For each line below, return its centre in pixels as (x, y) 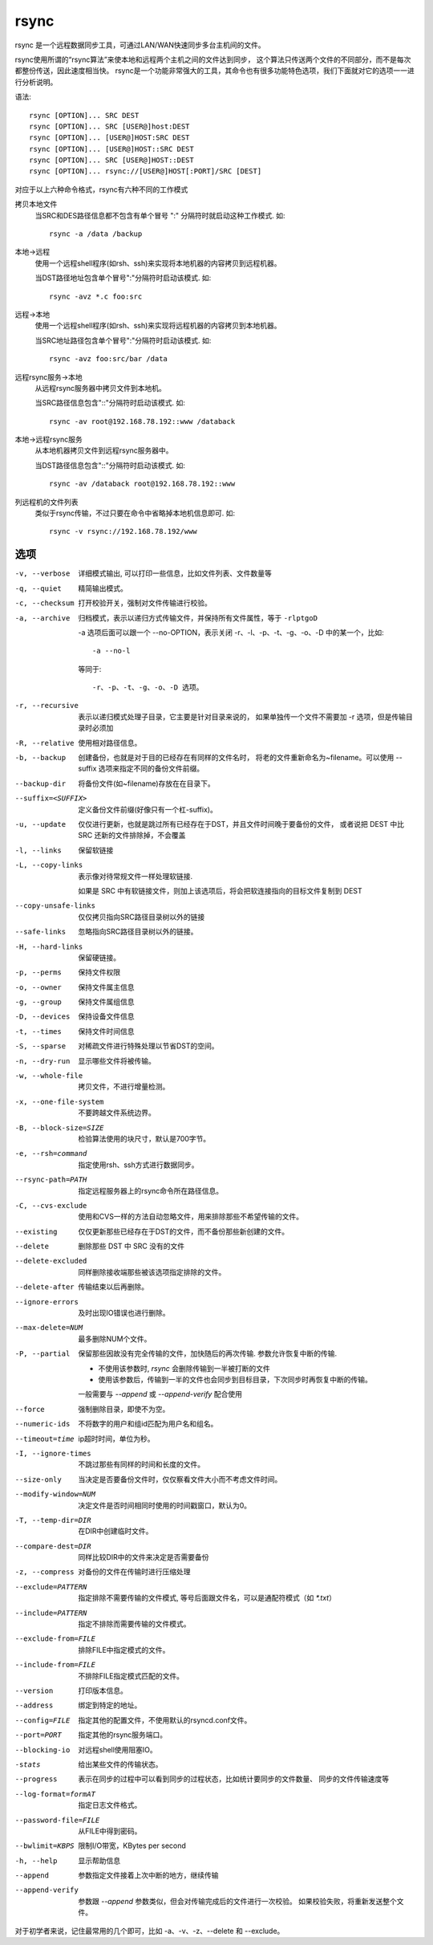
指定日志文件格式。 (110, 1805)
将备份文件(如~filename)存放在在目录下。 (147, 783)
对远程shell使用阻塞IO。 (118, 1749)
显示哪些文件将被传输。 (117, 1060)
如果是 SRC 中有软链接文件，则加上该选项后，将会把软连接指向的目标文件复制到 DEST (220, 890)
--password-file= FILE (57, 1820)
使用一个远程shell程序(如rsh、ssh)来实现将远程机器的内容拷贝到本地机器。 (158, 326)
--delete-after (45, 1287)
